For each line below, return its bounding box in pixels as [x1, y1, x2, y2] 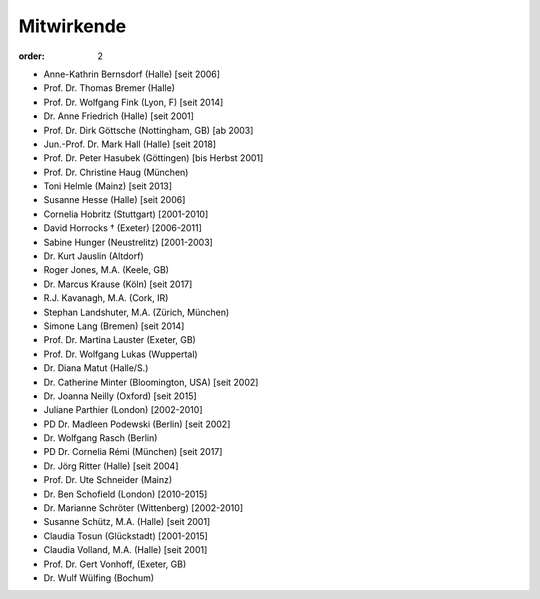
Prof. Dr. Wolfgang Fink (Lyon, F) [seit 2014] [43, 96, 224, 108]
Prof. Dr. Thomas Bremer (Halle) [43, 82, 175, 94]
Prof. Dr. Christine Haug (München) [43, 166, 189, 178]
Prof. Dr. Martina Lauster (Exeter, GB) [43, 334, 197, 346]
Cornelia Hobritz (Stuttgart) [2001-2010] [43, 208, 209, 220]
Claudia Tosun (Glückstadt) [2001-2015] [43, 530, 209, 542]
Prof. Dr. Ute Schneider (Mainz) [43, 474, 173, 486]
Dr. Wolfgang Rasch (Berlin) [43, 432, 158, 444]
